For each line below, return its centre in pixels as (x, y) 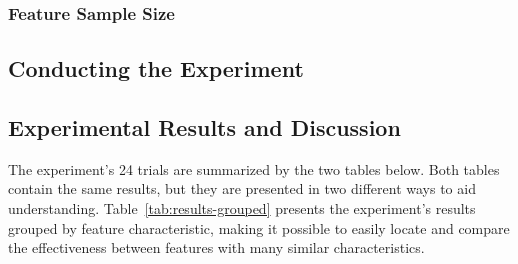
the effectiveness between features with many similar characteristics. (216, 247)
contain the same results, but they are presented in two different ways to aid (242, 188)
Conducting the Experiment (156, 68)
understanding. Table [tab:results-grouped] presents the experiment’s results (242, 208)
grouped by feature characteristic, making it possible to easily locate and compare (259, 227)
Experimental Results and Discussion (204, 127)
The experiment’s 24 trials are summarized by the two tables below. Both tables (254, 168)
